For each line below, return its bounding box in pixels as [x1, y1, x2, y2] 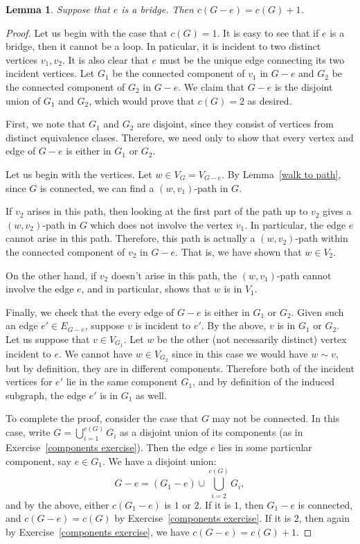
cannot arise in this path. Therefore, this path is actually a [6, 231, 255, 245]
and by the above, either [6, 497, 109, 511]
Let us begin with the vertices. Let [6, 166, 152, 181]
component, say [6, 453, 71, 468]
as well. [136, 387, 167, 402]
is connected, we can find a [39, 180, 154, 195]
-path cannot [276, 267, 332, 282]
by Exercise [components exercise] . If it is [114, 511, 291, 525]
